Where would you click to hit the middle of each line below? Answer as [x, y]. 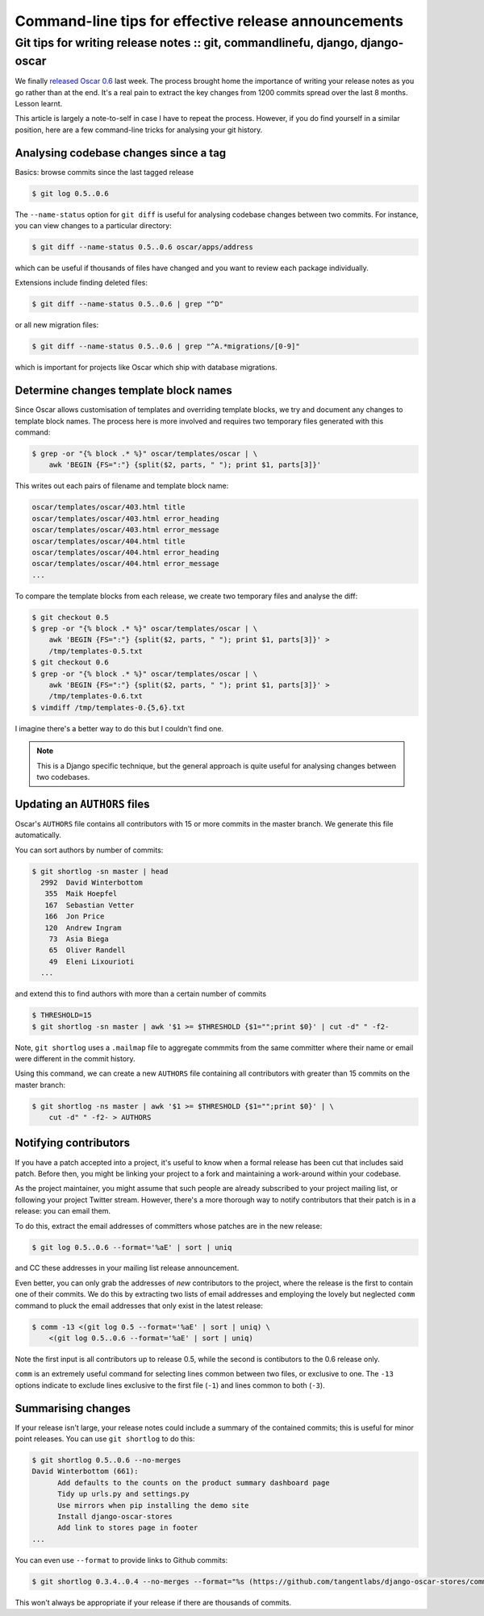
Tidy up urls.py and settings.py [123, 1494]
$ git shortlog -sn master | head [100, 871]
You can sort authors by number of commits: [89, 850]
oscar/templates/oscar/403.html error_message [125, 530]
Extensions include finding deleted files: [81, 283]
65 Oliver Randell [88, 950]
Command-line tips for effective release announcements [209, 21]
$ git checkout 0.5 [70, 617]
